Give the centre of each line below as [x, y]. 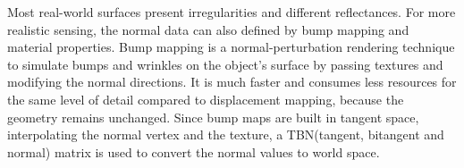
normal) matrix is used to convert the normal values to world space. [194, 151]
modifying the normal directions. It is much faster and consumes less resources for [232, 82]
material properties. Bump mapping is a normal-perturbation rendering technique [231, 47]
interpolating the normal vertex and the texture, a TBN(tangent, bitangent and [226, 134]
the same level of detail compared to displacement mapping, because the [206, 99]
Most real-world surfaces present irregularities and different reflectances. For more [232, 12]
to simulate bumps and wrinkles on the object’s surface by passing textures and [225, 64]
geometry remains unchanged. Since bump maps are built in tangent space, [213, 117]
